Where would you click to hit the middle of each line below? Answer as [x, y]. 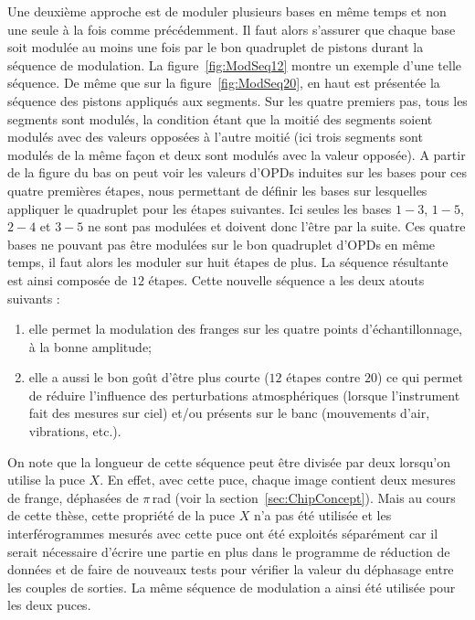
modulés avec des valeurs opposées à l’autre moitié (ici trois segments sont [215, 137]
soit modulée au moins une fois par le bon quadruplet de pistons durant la [216, 47]
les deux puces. [49, 605]
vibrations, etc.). [75, 431]
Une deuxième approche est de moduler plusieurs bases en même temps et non [227, 11]
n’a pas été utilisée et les [322, 515]
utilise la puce [46, 480]
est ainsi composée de [68, 279]
